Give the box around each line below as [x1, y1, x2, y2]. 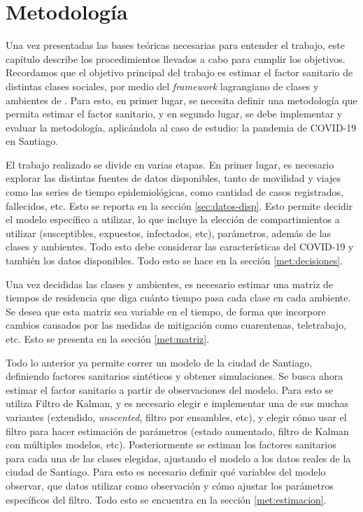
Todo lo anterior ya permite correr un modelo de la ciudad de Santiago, [6, 355, 313, 369]
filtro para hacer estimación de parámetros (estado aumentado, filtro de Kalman [6, 423, 349, 438]
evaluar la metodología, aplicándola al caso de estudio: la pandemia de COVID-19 [6, 120, 357, 134]
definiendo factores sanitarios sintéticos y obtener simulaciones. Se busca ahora [6, 369, 343, 383]
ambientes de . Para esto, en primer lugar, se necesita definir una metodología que [6, 92, 357, 107]
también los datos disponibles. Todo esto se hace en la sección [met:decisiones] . [6, 253, 343, 268]
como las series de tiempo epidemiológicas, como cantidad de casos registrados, [6, 185, 343, 199]
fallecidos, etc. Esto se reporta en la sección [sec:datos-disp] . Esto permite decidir [6, 198, 353, 213]
